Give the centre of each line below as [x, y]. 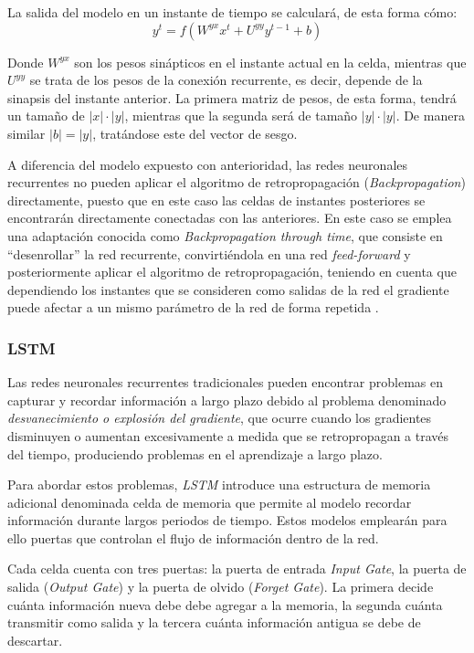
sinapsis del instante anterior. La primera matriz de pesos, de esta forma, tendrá [232, 97]
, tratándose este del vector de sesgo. [195, 133]
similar [26, 133]
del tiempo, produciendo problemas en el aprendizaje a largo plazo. [195, 453]
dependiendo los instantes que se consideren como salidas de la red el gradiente [228, 289]
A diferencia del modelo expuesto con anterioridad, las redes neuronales [208, 164]
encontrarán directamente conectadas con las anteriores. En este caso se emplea [230, 218]
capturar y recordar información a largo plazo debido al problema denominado [227, 400]
